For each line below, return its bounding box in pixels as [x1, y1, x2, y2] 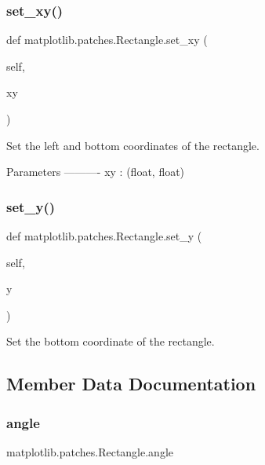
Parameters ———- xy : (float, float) [6, 163, 185, 180]
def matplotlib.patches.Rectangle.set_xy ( [6, 31, 208, 48]
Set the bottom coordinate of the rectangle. [6, 333, 215, 350]
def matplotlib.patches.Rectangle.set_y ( [6, 228, 202, 243]
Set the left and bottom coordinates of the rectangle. [6, 137, 260, 153]
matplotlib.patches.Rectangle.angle [6, 443, 174, 460]
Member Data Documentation [6, 372, 256, 396]
